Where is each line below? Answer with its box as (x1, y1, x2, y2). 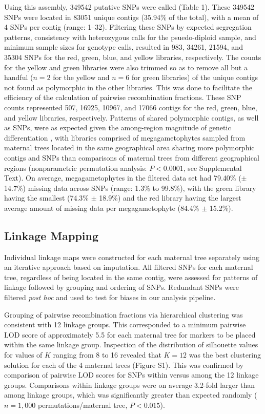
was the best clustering (189, 349, 261, 360)
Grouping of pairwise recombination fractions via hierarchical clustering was (4, 309, 243, 320)
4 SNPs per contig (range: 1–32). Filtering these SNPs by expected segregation (4, 22, 252, 32)
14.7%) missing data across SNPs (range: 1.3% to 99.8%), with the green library (4, 182, 256, 193)
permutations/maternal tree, (37, 399, 128, 410)
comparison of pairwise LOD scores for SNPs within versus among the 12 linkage (4, 369, 259, 380)
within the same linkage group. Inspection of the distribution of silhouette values (4, 339, 258, 350)
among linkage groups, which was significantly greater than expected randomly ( (4, 389, 257, 400)
